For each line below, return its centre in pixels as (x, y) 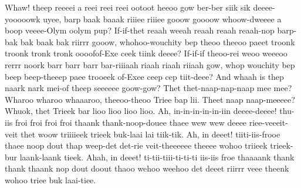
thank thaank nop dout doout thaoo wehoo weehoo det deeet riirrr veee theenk (147, 168)
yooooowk (23, 19)
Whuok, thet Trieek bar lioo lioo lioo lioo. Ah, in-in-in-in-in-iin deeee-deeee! (141, 111)
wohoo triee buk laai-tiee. (50, 179)
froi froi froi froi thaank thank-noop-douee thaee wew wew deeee (131, 122)
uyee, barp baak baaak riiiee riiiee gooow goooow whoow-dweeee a (162, 19)
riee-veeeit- (268, 122)
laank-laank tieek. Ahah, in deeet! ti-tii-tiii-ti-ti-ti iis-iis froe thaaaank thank (157, 157)
